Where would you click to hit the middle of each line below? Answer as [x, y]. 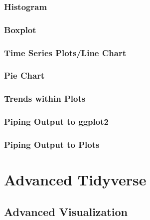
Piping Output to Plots [52, 144]
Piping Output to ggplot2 [56, 122]
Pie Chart [24, 75]
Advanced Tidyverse [75, 180]
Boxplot [20, 29]
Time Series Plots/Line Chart [65, 52]
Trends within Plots [45, 98]
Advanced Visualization [66, 211]
